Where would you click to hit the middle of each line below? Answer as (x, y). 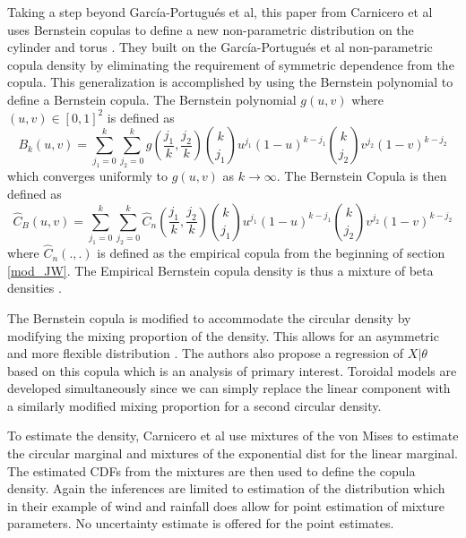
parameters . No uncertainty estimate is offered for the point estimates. (201, 523)
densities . (35, 288)
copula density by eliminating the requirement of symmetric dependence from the (231, 64)
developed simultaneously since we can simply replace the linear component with (229, 388)
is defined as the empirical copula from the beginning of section (271, 253)
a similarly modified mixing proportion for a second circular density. (194, 405)
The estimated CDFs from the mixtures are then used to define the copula (211, 470)
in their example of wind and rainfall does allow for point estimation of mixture (226, 505)
